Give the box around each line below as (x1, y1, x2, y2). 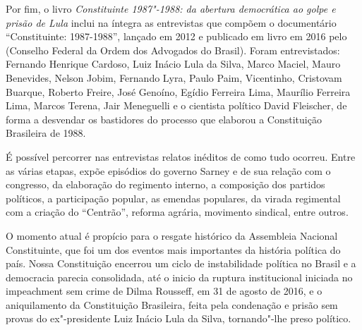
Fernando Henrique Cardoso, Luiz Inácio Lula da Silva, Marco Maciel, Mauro (6, 56, 341, 71)
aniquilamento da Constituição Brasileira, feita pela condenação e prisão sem (6, 297, 338, 312)
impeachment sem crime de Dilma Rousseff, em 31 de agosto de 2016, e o (6, 283, 322, 298)
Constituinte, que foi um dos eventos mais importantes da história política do (6, 242, 341, 257)
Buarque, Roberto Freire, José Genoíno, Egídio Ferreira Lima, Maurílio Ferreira (6, 84, 351, 99)
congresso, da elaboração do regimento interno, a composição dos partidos (6, 177, 325, 192)
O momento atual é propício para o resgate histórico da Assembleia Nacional (6, 228, 338, 243)
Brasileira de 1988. (6, 126, 86, 140)
